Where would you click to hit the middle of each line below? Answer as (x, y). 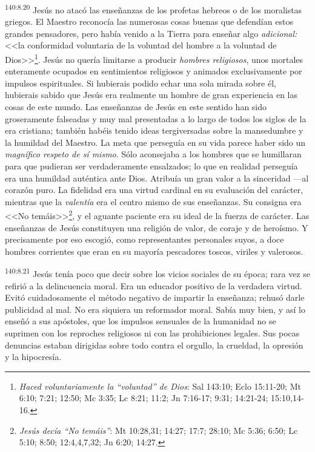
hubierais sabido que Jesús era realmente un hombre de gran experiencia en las (151, 95)
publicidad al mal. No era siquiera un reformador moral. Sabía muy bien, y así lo (155, 309)
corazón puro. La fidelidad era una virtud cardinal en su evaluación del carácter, (154, 190)
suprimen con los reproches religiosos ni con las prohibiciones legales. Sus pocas (152, 333)
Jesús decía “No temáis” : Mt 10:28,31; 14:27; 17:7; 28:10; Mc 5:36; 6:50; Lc (158, 430)
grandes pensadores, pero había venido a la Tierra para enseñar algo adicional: (151, 33)
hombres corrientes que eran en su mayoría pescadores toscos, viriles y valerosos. (154, 251)
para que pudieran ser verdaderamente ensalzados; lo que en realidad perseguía (151, 166)
